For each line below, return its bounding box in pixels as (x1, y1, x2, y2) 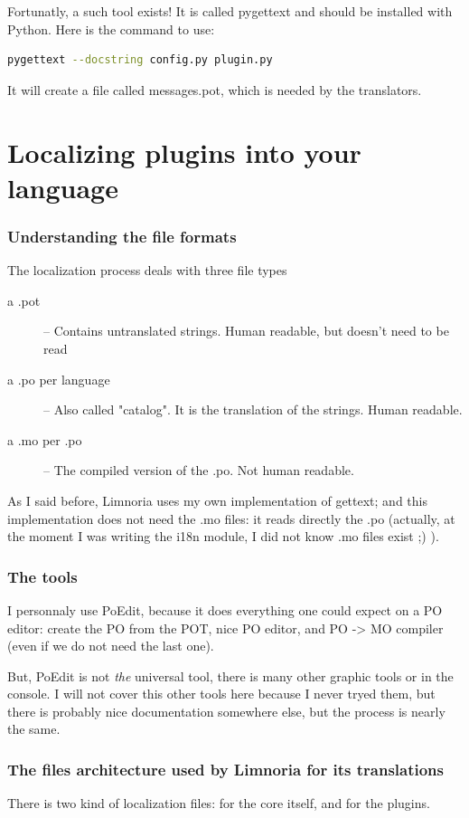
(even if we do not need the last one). (7, 636, 214, 655)
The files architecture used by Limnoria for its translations (7, 757, 444, 780)
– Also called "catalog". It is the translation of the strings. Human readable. (43, 400, 463, 419)
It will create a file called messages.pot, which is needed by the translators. (7, 80, 422, 99)
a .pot (7, 290, 41, 309)
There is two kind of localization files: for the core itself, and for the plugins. (7, 794, 430, 813)
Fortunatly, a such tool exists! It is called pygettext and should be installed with (7, 2, 453, 20)
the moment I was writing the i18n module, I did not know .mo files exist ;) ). (7, 527, 439, 546)
